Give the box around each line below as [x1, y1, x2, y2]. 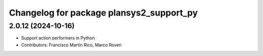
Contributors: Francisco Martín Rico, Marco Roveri [21, 42, 122, 48]
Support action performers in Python [21, 35, 95, 41]
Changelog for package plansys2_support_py [9, 7, 198, 18]
